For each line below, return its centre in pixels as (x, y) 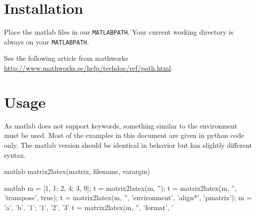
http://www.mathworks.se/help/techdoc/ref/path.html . (88, 68)
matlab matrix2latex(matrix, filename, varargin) (77, 171)
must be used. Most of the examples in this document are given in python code (124, 135)
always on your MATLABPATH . (47, 41)
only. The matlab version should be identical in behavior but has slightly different (128, 145)
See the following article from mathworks (66, 58)
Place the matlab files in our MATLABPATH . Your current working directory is (119, 32)
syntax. (15, 154)
